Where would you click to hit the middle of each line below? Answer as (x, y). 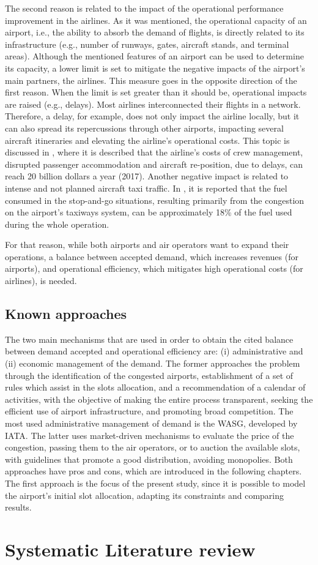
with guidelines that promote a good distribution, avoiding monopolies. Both (149, 459)
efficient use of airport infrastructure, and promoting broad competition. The (149, 411)
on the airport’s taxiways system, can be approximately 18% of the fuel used (149, 212)
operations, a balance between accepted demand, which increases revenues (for (152, 256)
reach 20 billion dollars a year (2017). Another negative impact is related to (147, 176)
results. (18, 507)
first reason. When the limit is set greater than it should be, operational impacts (156, 92)
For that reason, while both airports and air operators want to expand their (147, 245)
